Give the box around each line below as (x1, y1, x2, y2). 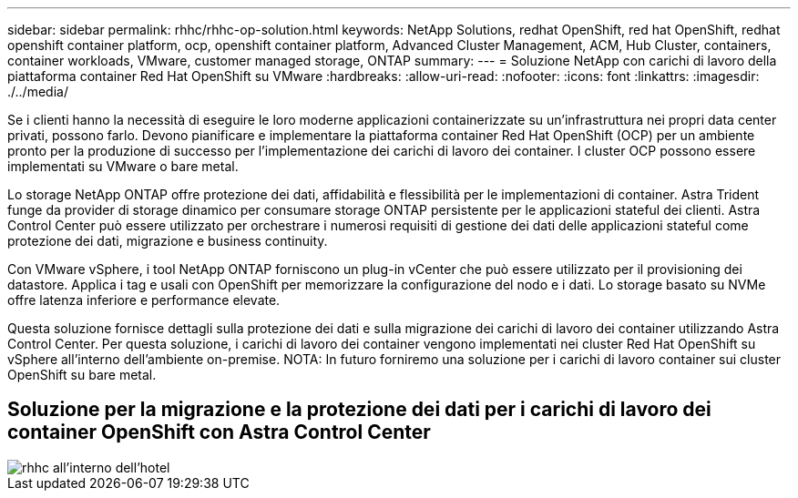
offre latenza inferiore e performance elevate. (7, 292, 281, 308)
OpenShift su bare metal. (7, 367, 157, 382)
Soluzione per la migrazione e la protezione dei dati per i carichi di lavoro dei (7, 398, 711, 422)
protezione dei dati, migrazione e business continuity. (7, 233, 328, 249)
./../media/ (7, 84, 68, 99)
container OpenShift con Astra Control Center (7, 421, 431, 444)
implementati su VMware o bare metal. (7, 158, 239, 174)
